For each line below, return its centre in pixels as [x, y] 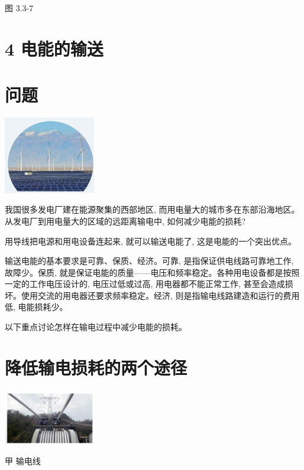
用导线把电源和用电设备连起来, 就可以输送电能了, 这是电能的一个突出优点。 [151, 241]
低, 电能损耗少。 [36, 307]
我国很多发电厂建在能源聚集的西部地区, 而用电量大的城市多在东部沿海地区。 [152, 209]
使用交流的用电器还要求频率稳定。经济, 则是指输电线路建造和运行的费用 [160, 295]
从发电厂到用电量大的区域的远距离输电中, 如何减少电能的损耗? [125, 221]
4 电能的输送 [54, 48]
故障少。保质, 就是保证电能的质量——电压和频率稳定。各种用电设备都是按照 [152, 272]
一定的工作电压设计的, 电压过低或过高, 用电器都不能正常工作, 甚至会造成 [145, 284]
